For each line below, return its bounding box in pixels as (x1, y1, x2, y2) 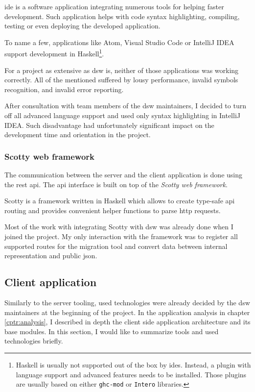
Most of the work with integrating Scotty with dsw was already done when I (4, 221, 233, 232)
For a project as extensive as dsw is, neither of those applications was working (4, 65, 239, 75)
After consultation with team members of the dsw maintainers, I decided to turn (4, 100, 246, 111)
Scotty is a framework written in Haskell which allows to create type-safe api (4, 196, 235, 206)
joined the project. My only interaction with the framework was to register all (4, 231, 238, 241)
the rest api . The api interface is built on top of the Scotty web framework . (4, 179, 228, 189)
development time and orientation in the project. (4, 129, 151, 140)
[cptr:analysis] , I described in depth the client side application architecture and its (4, 317, 251, 327)
